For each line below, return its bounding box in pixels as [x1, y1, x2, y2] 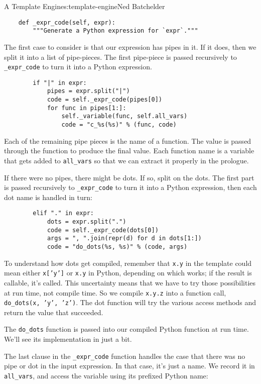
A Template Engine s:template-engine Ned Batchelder [4, 1, 165, 11]
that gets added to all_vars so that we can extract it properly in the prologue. [4, 155, 249, 165]
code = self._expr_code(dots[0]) [47, 226, 159, 234]
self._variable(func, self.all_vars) [61, 113, 188, 120]
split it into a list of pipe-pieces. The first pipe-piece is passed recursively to [4, 51, 237, 62]
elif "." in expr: [33, 210, 94, 217]
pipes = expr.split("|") [47, 87, 130, 95]
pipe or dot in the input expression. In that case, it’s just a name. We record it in [4, 360, 255, 371]
